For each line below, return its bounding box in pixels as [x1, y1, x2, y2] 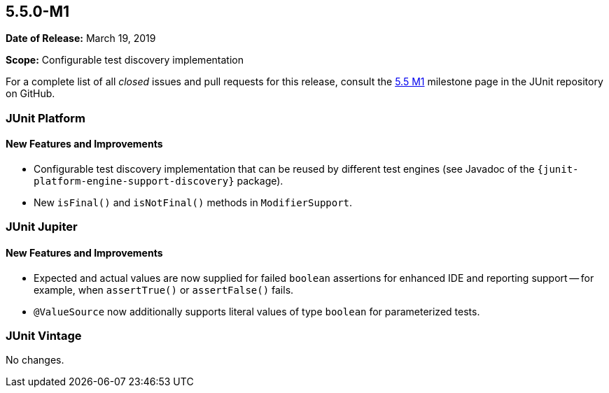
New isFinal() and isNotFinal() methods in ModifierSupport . [34, 196, 353, 209]
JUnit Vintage [6, 328, 82, 343]
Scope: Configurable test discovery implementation [6, 54, 244, 66]
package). [237, 175, 283, 187]
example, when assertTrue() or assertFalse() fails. [34, 283, 294, 296]
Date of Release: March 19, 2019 [6, 32, 156, 45]
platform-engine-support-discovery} [34, 176, 234, 187]
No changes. [6, 354, 64, 366]
